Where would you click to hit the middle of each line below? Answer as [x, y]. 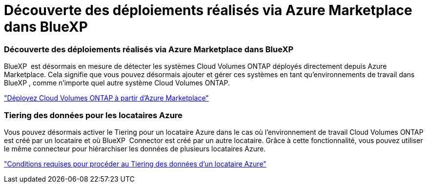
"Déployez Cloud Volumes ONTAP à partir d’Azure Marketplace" [106, 98]
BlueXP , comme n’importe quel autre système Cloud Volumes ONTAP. [117, 83]
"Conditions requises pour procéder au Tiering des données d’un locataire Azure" [135, 164]
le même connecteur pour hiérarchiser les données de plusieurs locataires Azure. [135, 148]
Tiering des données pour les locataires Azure [93, 115]
